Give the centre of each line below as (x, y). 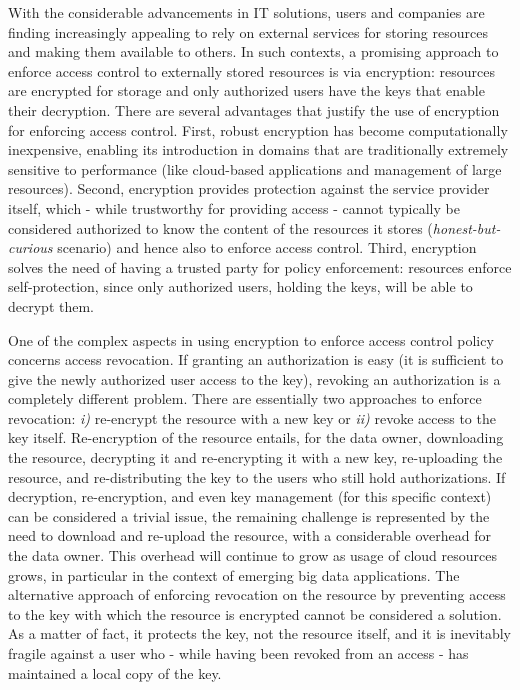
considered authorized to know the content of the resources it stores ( (220, 227)
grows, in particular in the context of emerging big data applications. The (234, 574)
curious (30, 247)
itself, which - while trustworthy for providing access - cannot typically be (234, 207)
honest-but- (466, 227)
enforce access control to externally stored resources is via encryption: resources (252, 70)
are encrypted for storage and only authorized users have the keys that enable (246, 90)
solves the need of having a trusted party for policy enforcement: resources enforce (260, 266)
